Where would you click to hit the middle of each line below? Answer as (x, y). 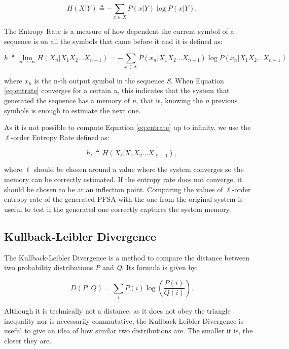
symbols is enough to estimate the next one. (73, 110)
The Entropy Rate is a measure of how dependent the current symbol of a (119, 31)
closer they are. (28, 340)
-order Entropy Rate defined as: (60, 137)
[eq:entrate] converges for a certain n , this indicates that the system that (117, 90)
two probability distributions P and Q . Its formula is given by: (101, 267)
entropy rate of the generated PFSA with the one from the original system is (123, 199)
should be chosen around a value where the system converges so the (139, 169)
